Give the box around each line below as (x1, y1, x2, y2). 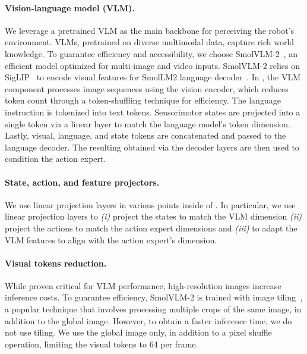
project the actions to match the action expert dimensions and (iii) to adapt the (5, 221, 297, 234)
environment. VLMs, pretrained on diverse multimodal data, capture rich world (5, 36, 295, 48)
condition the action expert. (5, 152, 106, 165)
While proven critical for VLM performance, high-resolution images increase (5, 279, 281, 292)
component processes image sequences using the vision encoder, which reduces (5, 82, 289, 95)
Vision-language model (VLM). (5, 1, 135, 14)
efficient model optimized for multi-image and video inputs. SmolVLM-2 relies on (5, 59, 300, 71)
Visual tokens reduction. (5, 256, 107, 269)
